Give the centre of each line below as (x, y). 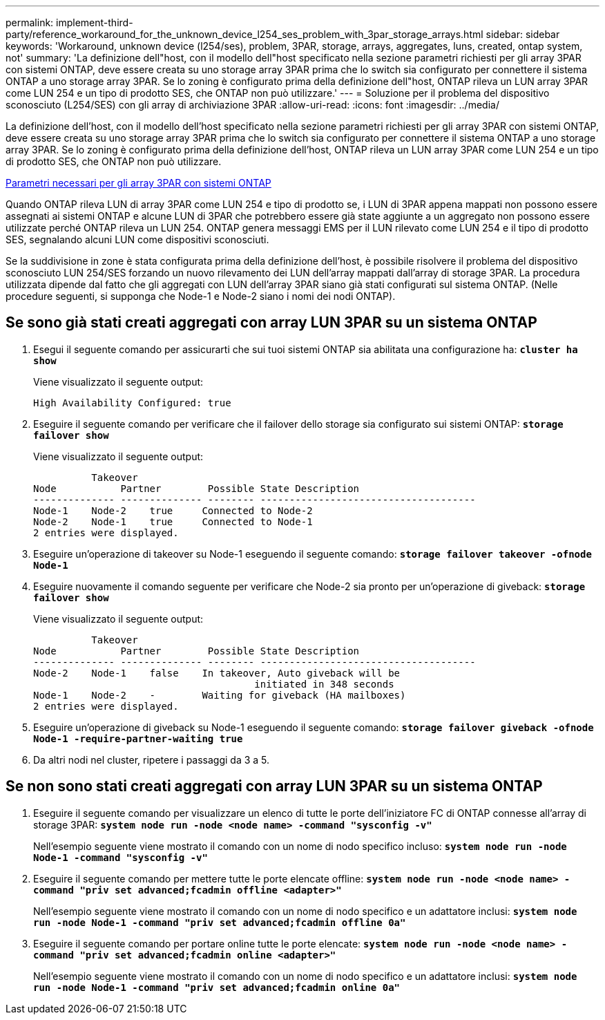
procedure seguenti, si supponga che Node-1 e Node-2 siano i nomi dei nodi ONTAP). (201, 296)
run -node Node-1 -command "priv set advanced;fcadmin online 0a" (217, 987)
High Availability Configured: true (132, 403)
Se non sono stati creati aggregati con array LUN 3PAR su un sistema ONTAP (274, 786)
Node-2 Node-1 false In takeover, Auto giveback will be (217, 673)
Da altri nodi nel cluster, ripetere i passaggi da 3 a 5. (152, 759)
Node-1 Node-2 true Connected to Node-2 (173, 510)
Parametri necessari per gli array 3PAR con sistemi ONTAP (138, 183)
